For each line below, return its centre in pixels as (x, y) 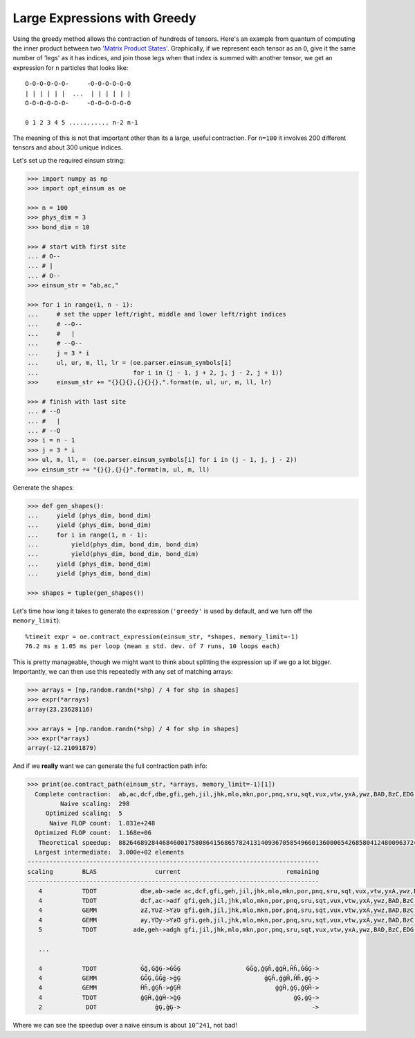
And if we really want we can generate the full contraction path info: (110, 766)
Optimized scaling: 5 (84, 813)
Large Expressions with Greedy (104, 18)
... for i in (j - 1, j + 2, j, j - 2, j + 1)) (155, 373)
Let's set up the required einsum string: (69, 160)
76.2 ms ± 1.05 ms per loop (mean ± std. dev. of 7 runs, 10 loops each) (153, 646)
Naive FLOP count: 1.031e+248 (102, 823)
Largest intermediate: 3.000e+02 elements (110, 852)
